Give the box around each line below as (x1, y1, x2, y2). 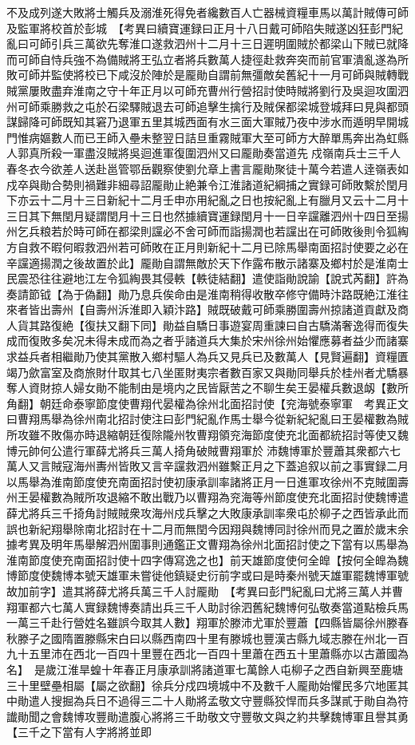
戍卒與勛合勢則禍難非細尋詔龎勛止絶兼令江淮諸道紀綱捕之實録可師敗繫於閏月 (6, 176, 409, 192)
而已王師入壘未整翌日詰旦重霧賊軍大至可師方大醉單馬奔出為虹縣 (73, 129, 409, 145)
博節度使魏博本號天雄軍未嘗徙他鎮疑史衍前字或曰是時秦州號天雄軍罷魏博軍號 (6, 567, 409, 584)
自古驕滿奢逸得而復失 (296, 316, 409, 333)
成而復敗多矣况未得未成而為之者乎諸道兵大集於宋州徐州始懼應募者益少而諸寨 (6, 332, 409, 349)
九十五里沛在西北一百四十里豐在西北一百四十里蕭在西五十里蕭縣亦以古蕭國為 (6, 645, 409, 662)
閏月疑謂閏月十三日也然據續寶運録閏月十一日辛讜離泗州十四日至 (61, 207, 397, 224)
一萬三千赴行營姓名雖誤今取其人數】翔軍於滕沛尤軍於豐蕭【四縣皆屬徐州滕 (6, 614, 397, 631)
